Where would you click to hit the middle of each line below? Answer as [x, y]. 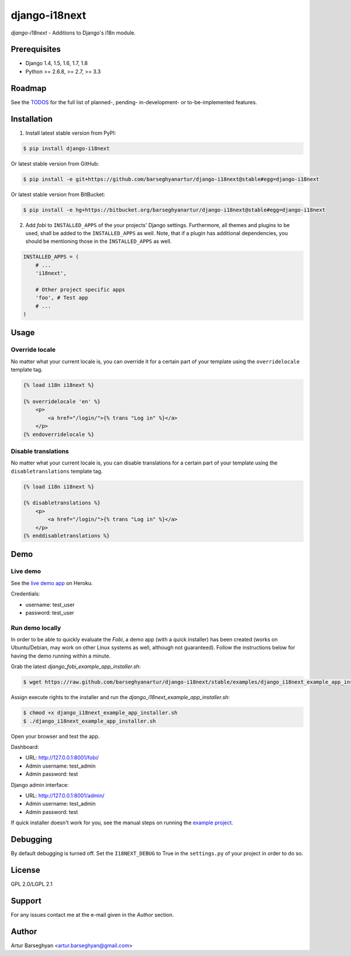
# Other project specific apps [80, 289]
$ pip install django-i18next [66, 148]
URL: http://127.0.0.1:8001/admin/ [65, 795]
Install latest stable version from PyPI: [71, 133]
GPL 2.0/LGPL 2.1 [32, 884]
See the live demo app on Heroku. [52, 583]
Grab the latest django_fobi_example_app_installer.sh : [76, 666]
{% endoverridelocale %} [59, 434]
